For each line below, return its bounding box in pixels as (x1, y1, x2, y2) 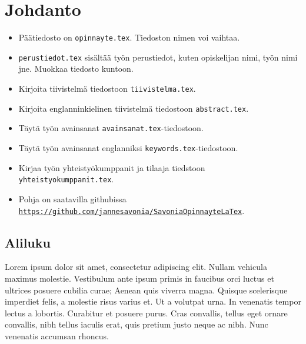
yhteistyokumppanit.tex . (18, 173, 114, 185)
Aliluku (5, 233, 51, 251)
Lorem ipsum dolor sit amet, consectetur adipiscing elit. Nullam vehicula (5, 260, 267, 273)
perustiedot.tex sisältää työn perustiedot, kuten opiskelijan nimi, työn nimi (18, 51, 298, 63)
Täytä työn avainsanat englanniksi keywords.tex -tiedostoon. (18, 142, 238, 153)
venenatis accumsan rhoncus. (5, 329, 109, 342)
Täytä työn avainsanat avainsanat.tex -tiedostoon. (18, 122, 204, 134)
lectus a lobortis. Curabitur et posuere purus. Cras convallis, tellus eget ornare (5, 306, 288, 319)
